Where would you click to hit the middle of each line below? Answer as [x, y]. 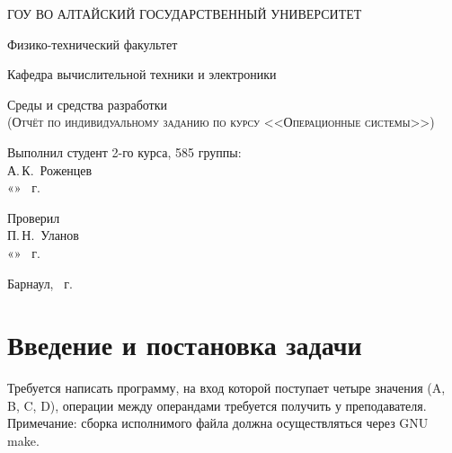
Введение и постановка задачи [185, 345]
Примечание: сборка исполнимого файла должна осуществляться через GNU [218, 423]
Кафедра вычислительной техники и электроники [142, 74]
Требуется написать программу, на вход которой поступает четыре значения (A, [226, 388]
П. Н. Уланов [43, 235]
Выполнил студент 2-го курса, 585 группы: [124, 151]
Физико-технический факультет [93, 44]
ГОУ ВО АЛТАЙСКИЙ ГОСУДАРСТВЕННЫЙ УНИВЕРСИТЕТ [185, 13]
